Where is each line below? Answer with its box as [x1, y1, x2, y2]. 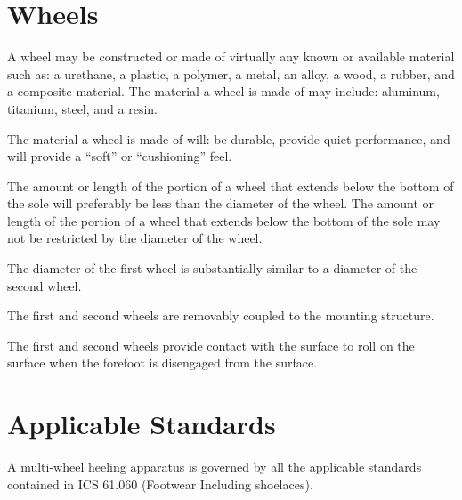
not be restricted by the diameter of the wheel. [7, 229, 263, 247]
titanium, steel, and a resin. [7, 99, 158, 117]
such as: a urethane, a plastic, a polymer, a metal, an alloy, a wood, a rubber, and [7, 64, 455, 83]
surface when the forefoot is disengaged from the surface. [7, 353, 318, 372]
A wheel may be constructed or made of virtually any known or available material [7, 47, 455, 66]
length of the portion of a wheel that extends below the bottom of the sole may [7, 211, 441, 230]
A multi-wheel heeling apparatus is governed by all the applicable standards [7, 457, 422, 476]
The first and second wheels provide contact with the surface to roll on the [7, 335, 415, 354]
